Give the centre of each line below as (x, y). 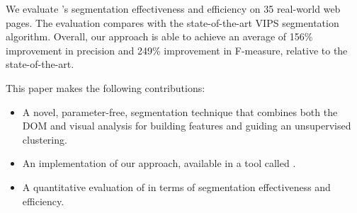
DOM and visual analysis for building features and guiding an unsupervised (187, 126)
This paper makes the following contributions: (106, 87)
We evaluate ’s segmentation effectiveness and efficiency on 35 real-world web (173, 8)
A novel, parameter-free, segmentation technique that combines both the (180, 111)
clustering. (45, 139)
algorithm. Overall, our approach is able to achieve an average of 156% (159, 36)
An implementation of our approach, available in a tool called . (159, 163)
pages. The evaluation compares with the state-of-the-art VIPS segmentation (172, 22)
